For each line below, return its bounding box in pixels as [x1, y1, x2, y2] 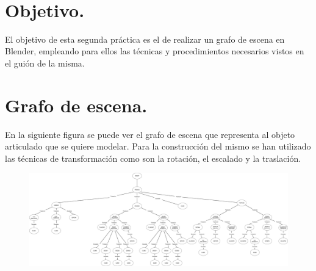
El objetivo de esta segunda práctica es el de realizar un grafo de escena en [5, 32, 285, 45]
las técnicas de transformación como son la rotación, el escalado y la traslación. [5, 151, 301, 164]
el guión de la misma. [5, 56, 85, 69]
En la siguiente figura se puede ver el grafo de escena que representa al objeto [5, 128, 295, 140]
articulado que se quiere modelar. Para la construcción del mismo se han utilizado [5, 140, 311, 153]
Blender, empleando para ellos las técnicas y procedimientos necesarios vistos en [5, 45, 304, 57]
